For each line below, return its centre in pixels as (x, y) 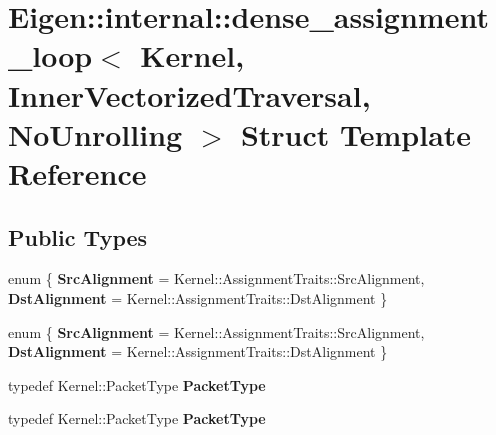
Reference (77, 172)
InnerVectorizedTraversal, (189, 94)
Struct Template (356, 133)
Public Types (78, 236)
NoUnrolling (95, 133)
